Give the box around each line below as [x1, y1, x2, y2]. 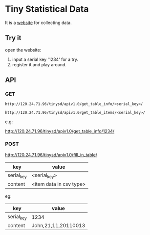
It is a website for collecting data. [5, 20, 72, 26]
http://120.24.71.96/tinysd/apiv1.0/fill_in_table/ [5, 152, 98, 157]
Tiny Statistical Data [5, 3, 89, 15]
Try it [5, 34, 21, 42]
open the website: [5, 47, 42, 52]
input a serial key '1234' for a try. [12, 56, 79, 62]
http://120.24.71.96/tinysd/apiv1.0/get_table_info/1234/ [5, 129, 115, 134]
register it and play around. [12, 61, 67, 67]
